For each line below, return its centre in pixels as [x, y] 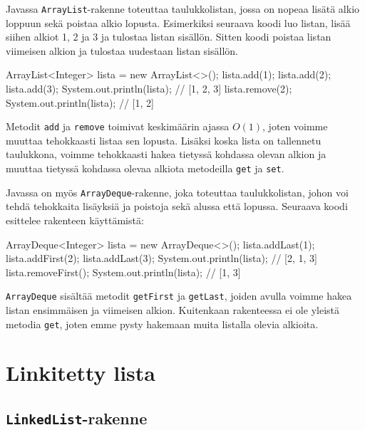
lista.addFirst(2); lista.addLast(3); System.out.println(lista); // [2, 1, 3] [161, 258]
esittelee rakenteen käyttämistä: [75, 220]
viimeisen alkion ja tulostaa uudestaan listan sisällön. [122, 50]
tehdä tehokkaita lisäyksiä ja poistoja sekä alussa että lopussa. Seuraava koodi [177, 206]
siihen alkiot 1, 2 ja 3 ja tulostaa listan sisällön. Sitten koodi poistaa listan [169, 37]
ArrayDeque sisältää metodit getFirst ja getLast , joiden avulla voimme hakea [179, 296]
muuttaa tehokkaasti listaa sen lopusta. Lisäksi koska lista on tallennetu [164, 140]
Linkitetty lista [81, 373]
